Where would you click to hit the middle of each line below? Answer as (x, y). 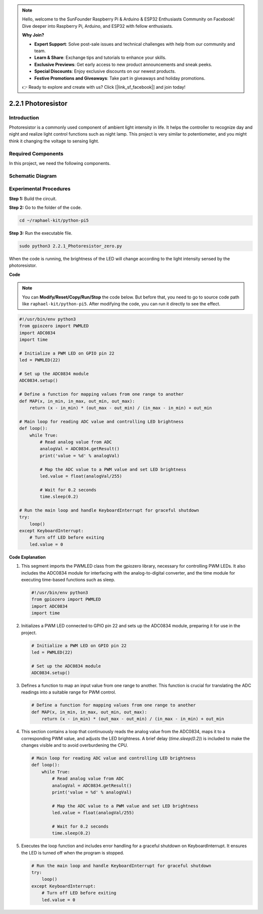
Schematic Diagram (33, 176)
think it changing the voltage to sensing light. (54, 141)
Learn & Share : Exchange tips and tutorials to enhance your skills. (100, 58)
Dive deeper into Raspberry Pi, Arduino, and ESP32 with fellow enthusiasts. (98, 26)
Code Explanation (27, 557)
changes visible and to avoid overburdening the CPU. (75, 745)
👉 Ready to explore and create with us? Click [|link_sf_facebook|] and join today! (104, 87)
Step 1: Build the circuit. (33, 199)
